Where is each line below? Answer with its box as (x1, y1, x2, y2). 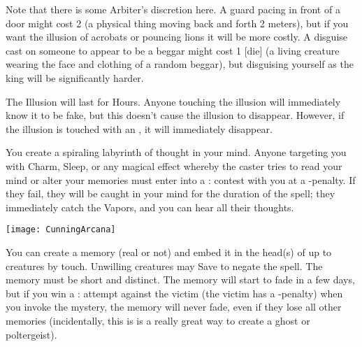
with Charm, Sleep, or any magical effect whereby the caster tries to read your (6, 158, 342, 173)
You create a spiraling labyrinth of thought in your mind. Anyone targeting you (6, 145, 347, 160)
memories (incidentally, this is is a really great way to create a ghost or (6, 313, 310, 327)
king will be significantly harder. (6, 70, 144, 85)
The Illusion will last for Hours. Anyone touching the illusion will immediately (6, 94, 341, 108)
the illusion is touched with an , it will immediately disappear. (6, 121, 273, 136)
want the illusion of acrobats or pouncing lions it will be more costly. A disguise (6, 29, 348, 44)
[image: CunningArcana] (6, 225, 116, 235)
